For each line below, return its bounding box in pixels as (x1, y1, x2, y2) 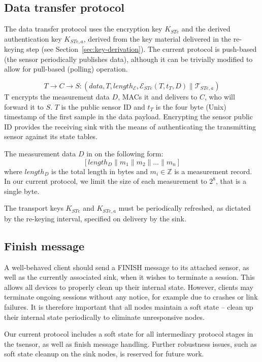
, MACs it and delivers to (118, 91, 198, 102)
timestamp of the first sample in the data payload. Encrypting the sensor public (4, 111, 253, 122)
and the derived (181, 23, 231, 34)
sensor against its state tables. (4, 131, 98, 142)
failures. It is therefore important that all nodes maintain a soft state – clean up (4, 302, 253, 312)
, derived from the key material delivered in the (83, 33, 232, 44)
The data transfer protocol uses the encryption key (4, 23, 162, 34)
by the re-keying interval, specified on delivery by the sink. (4, 213, 186, 223)
